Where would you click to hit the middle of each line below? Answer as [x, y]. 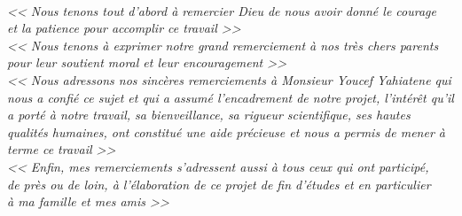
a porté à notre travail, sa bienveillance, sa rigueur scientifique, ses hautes [209, 115]
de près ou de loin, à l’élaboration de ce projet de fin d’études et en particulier [219, 184]
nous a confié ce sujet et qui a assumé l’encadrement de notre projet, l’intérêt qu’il [231, 97]
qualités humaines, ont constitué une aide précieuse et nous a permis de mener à [227, 131]
